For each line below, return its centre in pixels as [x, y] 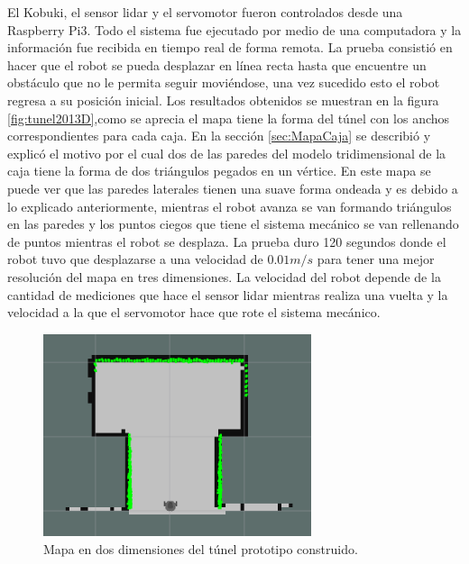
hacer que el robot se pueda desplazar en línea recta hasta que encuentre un [217, 64]
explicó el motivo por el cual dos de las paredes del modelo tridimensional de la [227, 153]
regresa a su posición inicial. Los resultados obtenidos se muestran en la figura [223, 100]
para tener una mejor [376, 259]
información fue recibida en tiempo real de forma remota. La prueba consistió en [230, 47]
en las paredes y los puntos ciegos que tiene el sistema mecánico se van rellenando [233, 224]
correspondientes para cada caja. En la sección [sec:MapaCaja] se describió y [219, 136]
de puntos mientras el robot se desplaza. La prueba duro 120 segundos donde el [227, 241]
